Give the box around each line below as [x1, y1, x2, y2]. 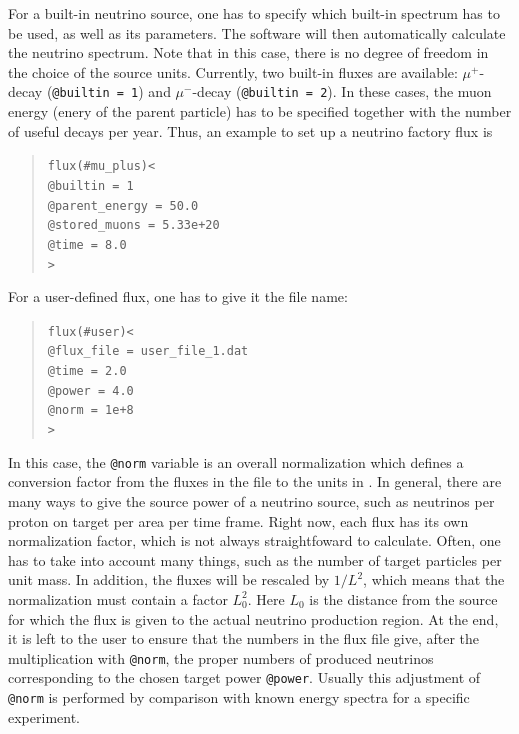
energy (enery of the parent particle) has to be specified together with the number [8, 101, 512, 122]
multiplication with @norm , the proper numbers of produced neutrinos [8, 647, 434, 668]
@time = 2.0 [47, 364, 127, 379]
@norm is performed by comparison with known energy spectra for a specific [8, 687, 470, 707]
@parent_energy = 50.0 [47, 198, 199, 213]
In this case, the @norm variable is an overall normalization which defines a [8, 451, 464, 472]
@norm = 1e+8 [47, 403, 134, 418]
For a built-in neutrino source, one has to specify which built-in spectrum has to [8, 3, 500, 23]
